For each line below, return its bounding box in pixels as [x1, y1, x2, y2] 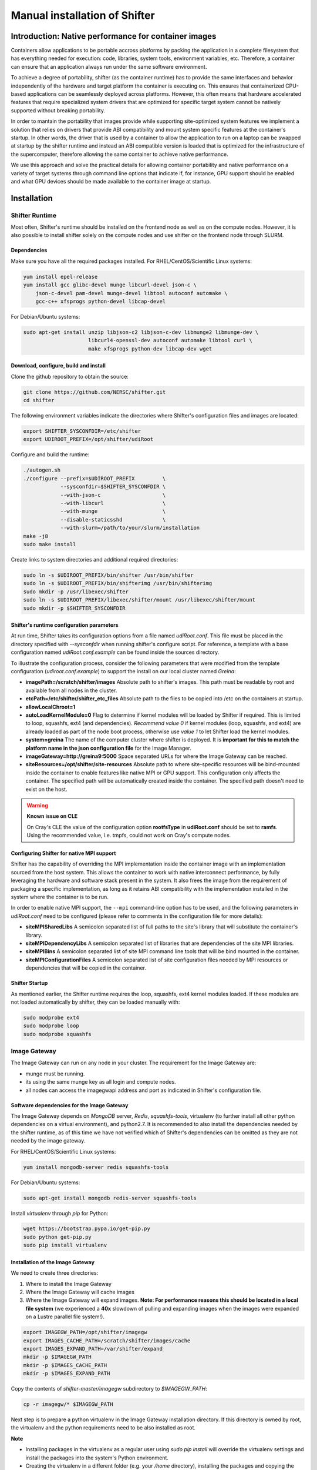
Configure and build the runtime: [11, 451, 90, 458]
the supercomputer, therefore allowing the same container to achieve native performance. [11, 151, 228, 158]
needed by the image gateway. [11, 1137, 86, 1144]
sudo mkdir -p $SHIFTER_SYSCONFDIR [23, 604, 126, 612]
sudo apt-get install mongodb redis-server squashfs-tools [23, 1194, 197, 1201]
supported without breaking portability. [11, 106, 106, 114]
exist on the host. [25, 786, 68, 793]
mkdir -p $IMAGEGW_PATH [23, 1354, 92, 1361]
